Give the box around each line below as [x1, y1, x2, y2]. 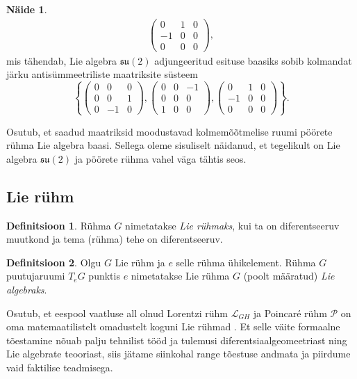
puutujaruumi [6, 268, 65, 283]
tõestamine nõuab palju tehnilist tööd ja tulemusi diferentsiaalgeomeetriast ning [6, 332, 347, 347]
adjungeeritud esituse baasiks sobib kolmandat [154, 53, 352, 67]
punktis [88, 268, 120, 283]
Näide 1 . [6, 2, 47, 16]
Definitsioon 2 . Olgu [6, 255, 101, 269]
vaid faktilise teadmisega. [6, 360, 113, 374]
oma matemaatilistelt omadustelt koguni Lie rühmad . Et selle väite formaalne [6, 319, 340, 334]
